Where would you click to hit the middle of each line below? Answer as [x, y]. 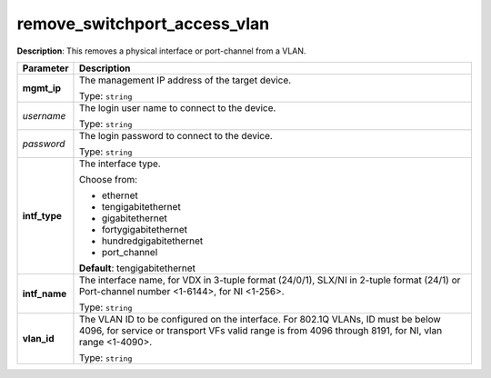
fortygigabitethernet [145, 229]
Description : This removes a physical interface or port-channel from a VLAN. [161, 51]
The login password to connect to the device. [175, 135]
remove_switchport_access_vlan [143, 24]
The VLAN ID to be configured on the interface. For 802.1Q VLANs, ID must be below [260, 319]
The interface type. [120, 164]
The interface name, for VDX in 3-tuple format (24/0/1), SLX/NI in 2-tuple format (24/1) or [270, 280]
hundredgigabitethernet [152, 241]
